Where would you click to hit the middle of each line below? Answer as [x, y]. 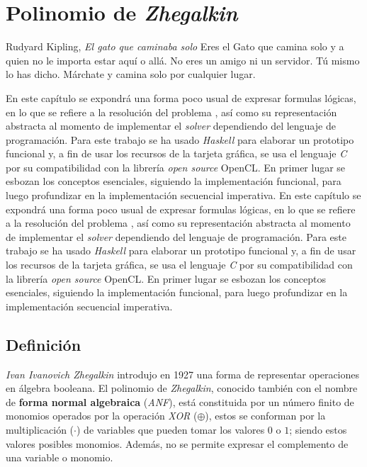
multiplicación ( [40, 429]
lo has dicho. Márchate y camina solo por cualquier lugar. [131, 74]
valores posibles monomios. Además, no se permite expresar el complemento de [177, 443]
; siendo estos [318, 429]
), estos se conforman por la [265, 416]
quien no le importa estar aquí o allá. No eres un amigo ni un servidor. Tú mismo [183, 60]
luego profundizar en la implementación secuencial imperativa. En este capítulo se [183, 195]
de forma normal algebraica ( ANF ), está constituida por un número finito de [180, 401]
